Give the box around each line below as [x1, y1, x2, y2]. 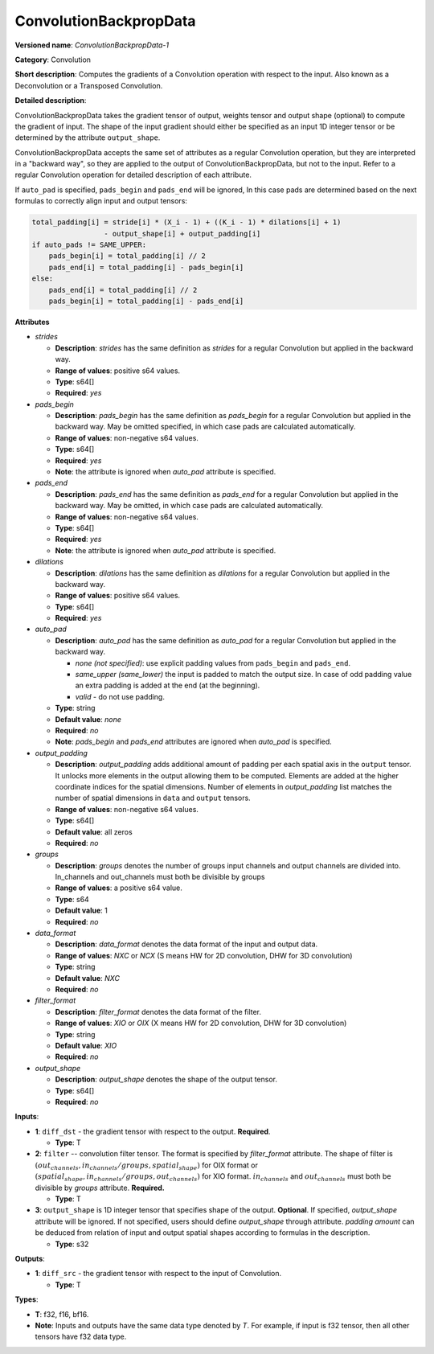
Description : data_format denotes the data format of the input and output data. [55, 939, 318, 949]
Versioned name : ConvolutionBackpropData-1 [14, 40, 169, 50]
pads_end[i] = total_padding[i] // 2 [48, 285, 198, 294]
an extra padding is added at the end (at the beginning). [75, 680, 260, 691]
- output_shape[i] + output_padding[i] [103, 229, 261, 238]
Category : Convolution [14, 55, 92, 64]
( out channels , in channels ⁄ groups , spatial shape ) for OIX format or [35, 1160, 259, 1171]
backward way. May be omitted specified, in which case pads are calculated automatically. [55, 422, 356, 432]
